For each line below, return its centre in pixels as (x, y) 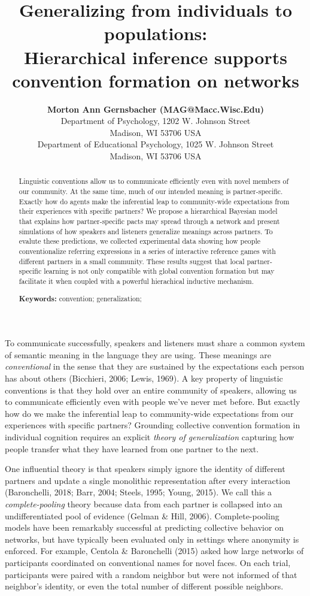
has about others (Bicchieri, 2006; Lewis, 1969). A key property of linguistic (144, 378)
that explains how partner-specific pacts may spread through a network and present (149, 221)
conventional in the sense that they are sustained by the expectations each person (155, 366)
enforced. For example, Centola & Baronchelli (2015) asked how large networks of (154, 551)
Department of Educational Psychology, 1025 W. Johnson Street (156, 144)
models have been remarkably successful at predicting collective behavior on (144, 527)
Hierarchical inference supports (156, 57)
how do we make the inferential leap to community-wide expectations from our (149, 413)
